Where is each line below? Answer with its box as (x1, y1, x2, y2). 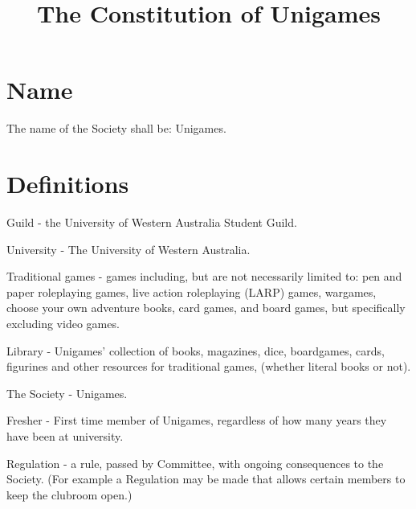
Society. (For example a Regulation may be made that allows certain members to (6, 470, 406, 487)
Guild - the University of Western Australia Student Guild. (6, 214, 297, 231)
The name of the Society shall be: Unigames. (6, 120, 226, 137)
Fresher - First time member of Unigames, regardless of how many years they (6, 412, 387, 429)
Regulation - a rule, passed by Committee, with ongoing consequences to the (6, 454, 384, 471)
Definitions (6, 167, 129, 200)
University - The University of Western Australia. (6, 240, 251, 257)
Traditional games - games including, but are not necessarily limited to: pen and (6, 268, 402, 285)
